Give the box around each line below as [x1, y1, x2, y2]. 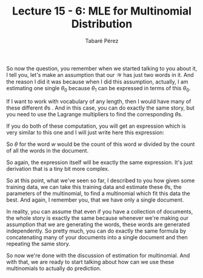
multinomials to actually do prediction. [6, 265, 102, 272]
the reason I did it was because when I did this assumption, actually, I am [6, 78, 189, 85]
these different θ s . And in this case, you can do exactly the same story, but [6, 104, 195, 111]
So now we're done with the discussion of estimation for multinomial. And [6, 251, 190, 259]
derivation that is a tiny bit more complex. [6, 165, 110, 172]
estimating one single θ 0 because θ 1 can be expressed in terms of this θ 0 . [6, 84, 191, 93]
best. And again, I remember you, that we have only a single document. [6, 196, 184, 204]
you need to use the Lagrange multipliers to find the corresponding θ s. [6, 110, 183, 117]
